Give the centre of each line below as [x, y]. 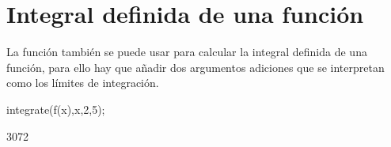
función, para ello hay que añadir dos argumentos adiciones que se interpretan [195, 67]
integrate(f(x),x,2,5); [56, 109]
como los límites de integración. [83, 83]
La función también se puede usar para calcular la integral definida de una [187, 52]
